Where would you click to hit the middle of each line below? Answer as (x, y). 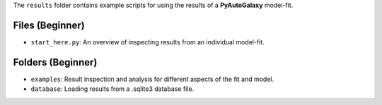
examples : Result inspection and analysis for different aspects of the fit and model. (152, 79)
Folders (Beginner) (55, 62)
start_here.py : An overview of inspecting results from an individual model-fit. (147, 42)
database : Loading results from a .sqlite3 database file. (112, 89)
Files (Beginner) (49, 25)
